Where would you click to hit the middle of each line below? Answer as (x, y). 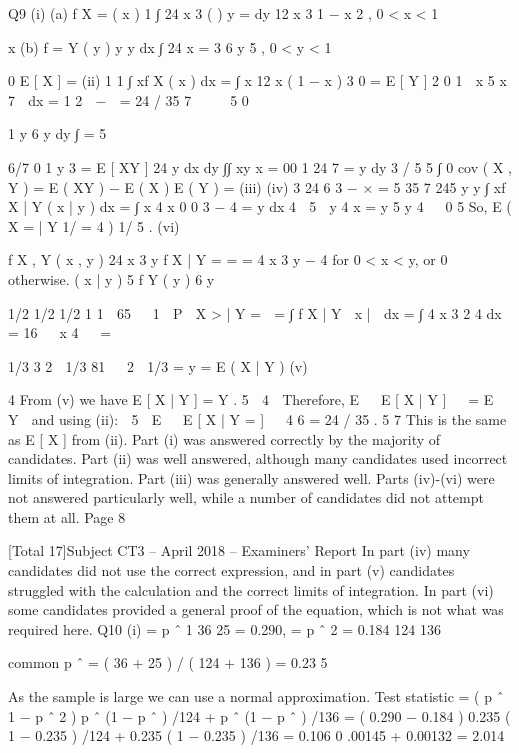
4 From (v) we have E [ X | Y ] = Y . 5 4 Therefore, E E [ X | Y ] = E (251, 399)
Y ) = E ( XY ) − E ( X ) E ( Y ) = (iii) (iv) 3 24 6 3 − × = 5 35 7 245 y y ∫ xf (257, 186)
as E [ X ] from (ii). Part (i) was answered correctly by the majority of (224, 438)
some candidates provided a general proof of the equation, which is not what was (256, 609)
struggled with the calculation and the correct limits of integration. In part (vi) (251, 589)
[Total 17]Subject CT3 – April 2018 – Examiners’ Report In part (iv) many (239, 550)
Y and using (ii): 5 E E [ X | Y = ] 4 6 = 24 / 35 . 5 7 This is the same (257, 418)
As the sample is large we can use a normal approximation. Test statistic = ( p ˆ (256, 696)
